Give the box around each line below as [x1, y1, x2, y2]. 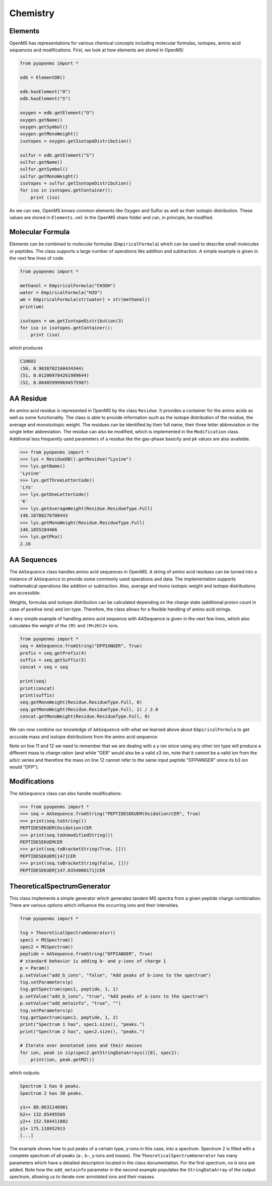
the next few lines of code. [9, 255, 65, 261]
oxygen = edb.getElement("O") [20, 110, 95, 116]
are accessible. [9, 590, 41, 596]
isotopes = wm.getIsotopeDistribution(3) [20, 318, 124, 323]
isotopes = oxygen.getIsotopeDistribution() [20, 138, 132, 144]
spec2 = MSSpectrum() [20, 944, 74, 950]
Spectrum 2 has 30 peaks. [20, 1090, 84, 1096]
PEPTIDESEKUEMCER [20, 839, 63, 845]
